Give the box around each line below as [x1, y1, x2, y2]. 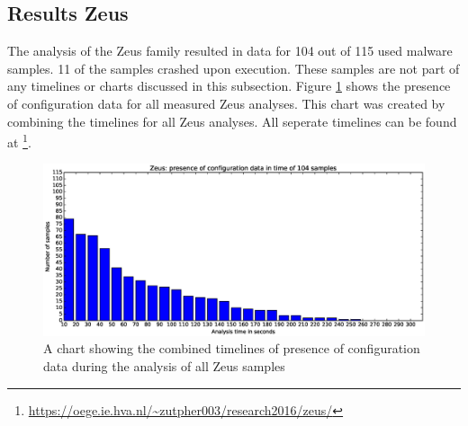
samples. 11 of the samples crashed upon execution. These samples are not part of [7, 58, 460, 77]
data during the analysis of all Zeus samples [43, 356, 285, 375]
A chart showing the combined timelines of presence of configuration [43, 339, 420, 358]
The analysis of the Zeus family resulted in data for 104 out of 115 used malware [7, 41, 453, 60]
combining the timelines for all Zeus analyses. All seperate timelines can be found [7, 111, 457, 130]
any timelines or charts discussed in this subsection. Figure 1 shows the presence [7, 76, 451, 95]
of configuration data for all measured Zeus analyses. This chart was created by [7, 93, 445, 112]
